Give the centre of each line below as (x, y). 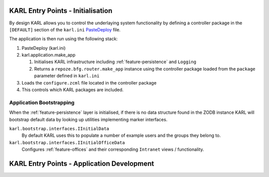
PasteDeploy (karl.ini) (44, 48)
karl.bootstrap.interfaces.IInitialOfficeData (67, 142)
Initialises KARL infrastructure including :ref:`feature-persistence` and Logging (115, 62)
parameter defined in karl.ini (67, 76)
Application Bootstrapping (42, 102)
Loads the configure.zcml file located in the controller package (89, 83)
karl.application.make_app (49, 55)
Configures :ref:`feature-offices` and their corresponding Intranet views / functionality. (113, 150)
